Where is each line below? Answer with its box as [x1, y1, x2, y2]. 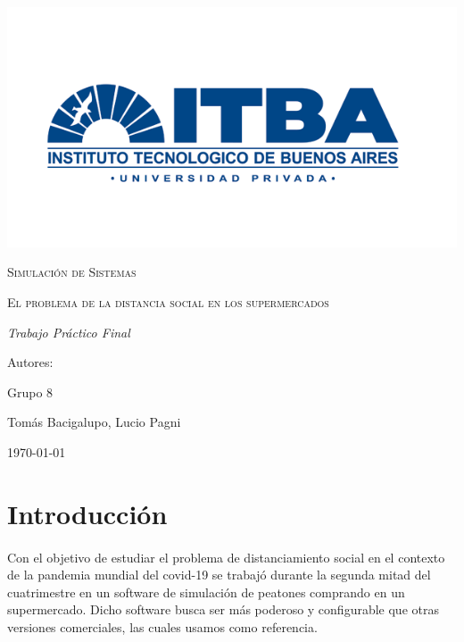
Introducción [7, 495, 168, 531]
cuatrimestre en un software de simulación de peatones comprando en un [7, 582, 405, 601]
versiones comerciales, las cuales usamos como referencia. [7, 617, 318, 636]
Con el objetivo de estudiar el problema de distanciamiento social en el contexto [7, 547, 445, 566]
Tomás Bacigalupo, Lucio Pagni [7, 413, 181, 431]
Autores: [7, 353, 54, 371]
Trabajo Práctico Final [7, 322, 130, 341]
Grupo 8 [7, 382, 54, 401]
